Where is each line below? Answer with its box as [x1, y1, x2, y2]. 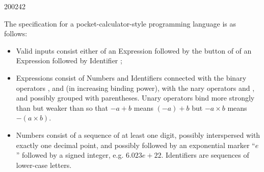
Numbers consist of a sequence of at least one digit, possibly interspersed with [16, 129, 260, 140]
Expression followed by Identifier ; [16, 55, 122, 66]
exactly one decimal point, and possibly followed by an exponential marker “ [16, 139, 255, 150]
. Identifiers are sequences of [161, 150, 249, 160]
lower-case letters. [16, 159, 72, 170]
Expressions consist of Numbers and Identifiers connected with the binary [16, 72, 247, 83]
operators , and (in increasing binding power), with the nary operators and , [16, 82, 255, 93]
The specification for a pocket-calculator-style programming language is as [4, 18, 236, 29]
